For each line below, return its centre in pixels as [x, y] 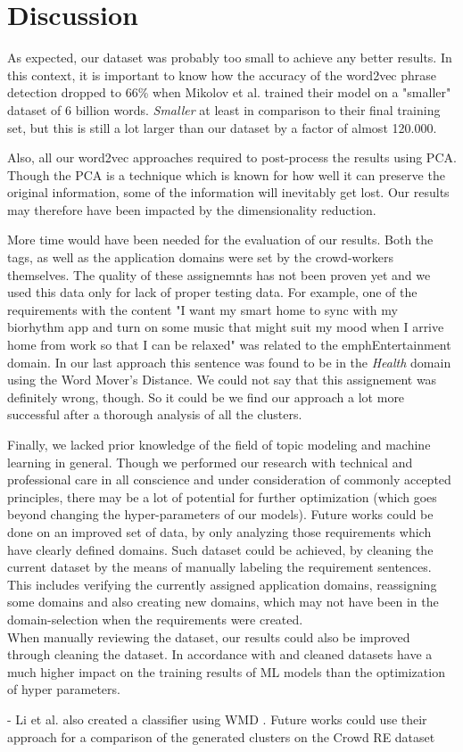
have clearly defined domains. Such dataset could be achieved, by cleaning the [220, 549]
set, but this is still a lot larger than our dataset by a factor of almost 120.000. [222, 127]
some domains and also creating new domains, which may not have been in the [223, 602]
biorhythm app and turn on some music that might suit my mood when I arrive [226, 327]
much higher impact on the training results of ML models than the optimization [226, 671]
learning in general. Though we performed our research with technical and [210, 462]
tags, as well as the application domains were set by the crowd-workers [200, 257]
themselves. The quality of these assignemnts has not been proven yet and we [219, 274]
